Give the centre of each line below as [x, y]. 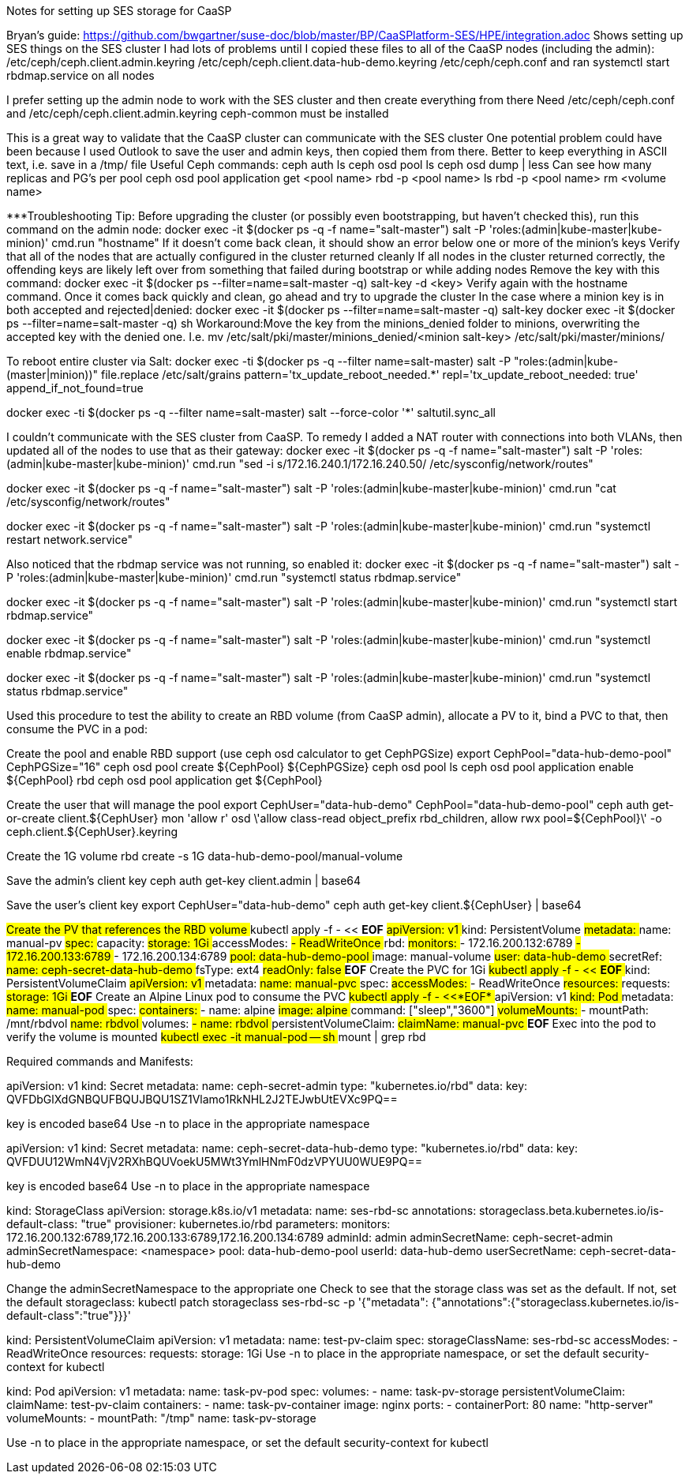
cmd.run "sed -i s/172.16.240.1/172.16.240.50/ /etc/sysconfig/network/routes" [393, 464]
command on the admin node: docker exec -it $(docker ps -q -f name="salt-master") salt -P [246, 229]
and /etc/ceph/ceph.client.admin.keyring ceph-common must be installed [198, 113]
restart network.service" [69, 540]
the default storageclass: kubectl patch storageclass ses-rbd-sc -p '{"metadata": [217, 1302]
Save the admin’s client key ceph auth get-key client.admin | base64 [184, 881]
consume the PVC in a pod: [77, 729]
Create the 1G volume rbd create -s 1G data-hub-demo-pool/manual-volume [205, 856]
